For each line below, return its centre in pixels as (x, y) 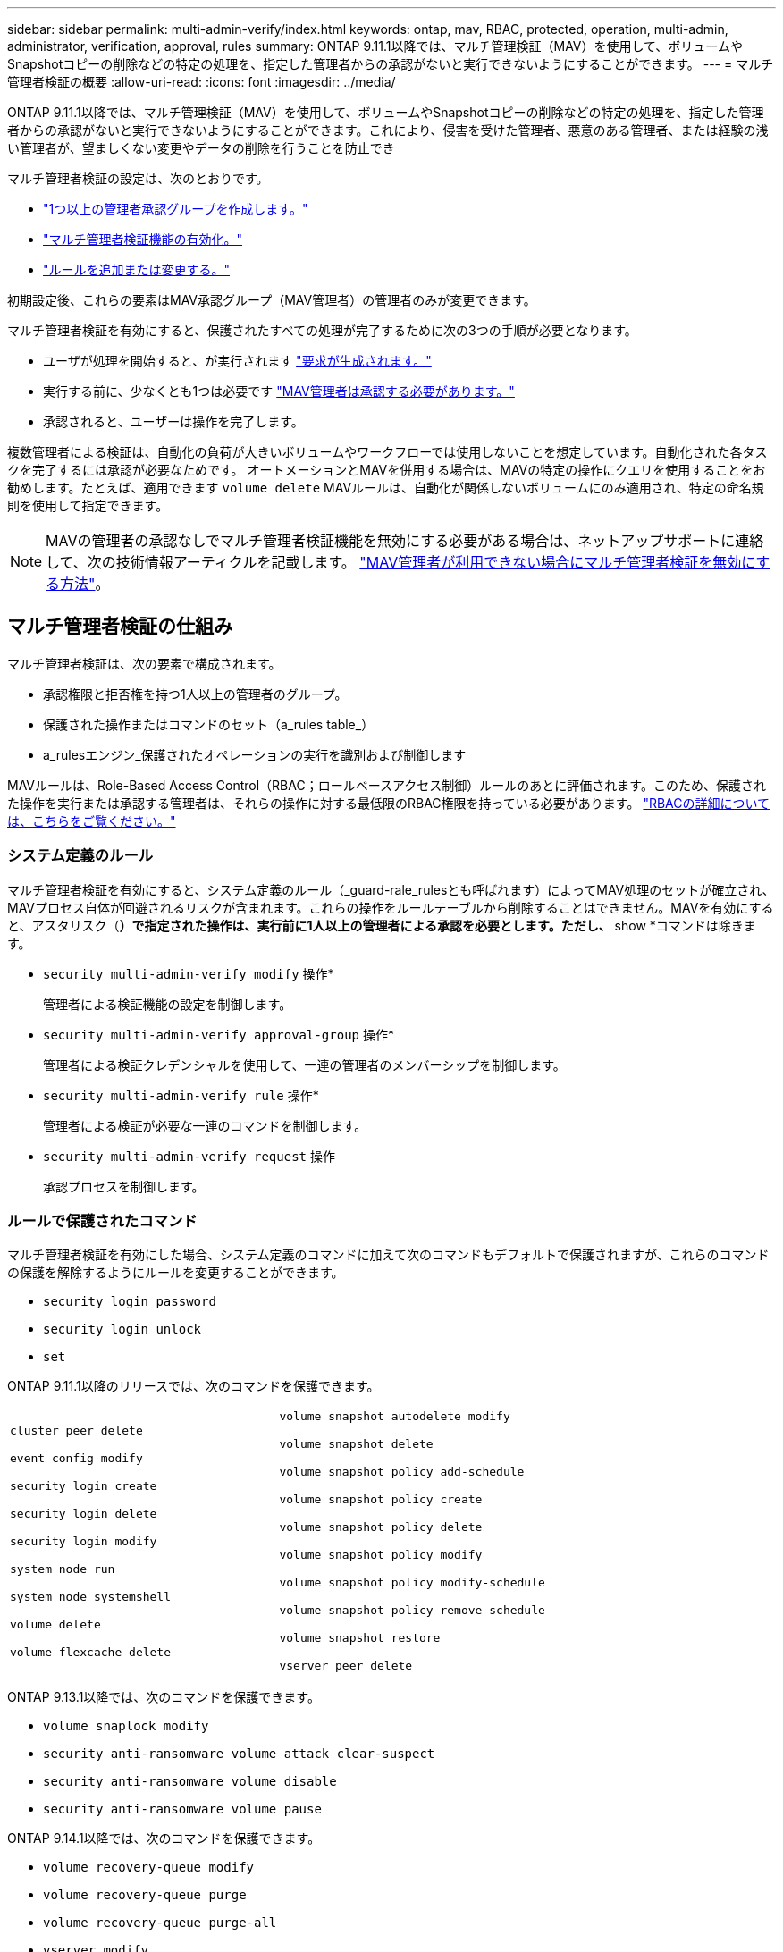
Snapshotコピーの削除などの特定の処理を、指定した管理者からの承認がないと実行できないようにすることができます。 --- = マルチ (391, 64)
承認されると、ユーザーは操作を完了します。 (173, 421)
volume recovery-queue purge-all (160, 1923)
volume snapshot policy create (381, 1500)
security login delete (84, 1513)
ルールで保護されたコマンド (102, 1220)
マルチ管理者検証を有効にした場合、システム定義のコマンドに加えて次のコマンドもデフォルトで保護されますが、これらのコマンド (388, 1255)
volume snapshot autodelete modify (395, 1417)
